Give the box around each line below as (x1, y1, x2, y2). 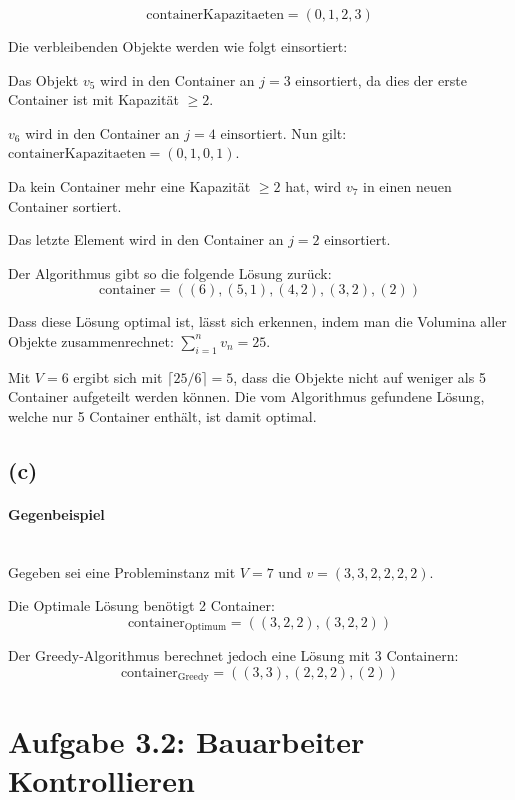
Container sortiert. (8, 195, 122, 216)
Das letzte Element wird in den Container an (8, 229, 284, 250)
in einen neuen (363, 175, 452, 196)
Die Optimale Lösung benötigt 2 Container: (8, 595, 275, 616)
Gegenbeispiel (8, 503, 105, 524)
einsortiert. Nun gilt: (220, 122, 347, 143)
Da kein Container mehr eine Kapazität (8, 175, 251, 196)
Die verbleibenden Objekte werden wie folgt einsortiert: (8, 36, 348, 56)
